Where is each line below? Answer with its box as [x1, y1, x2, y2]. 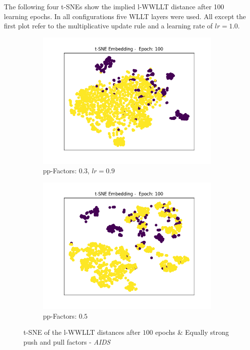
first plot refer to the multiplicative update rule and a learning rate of [4, 21, 213, 31]
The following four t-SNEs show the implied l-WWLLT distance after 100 [4, 1, 224, 11]
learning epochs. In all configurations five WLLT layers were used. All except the [4, 11, 246, 21]
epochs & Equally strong [155, 327, 229, 337]
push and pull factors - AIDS [23, 336, 110, 347]
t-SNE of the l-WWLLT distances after [23, 327, 141, 337]
